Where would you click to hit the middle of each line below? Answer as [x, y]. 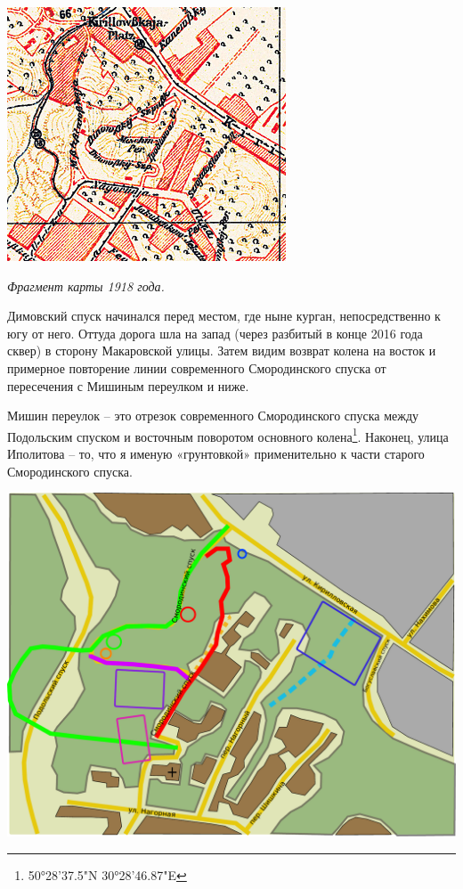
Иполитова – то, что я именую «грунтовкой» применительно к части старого [216, 453]
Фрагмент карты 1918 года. [86, 285]
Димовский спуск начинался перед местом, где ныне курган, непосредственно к [224, 316]
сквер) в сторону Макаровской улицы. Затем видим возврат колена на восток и [222, 351]
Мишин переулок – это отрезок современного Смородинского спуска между [213, 416]
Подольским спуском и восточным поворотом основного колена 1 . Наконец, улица [228, 435]
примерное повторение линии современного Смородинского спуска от [197, 367]
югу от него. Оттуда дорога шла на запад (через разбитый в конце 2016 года [215, 333]
